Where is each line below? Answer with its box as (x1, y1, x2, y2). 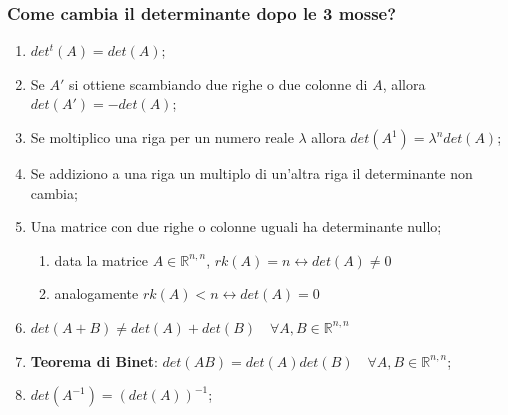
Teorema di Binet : (30, 350, 158, 371)
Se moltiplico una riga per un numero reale (30, 127, 294, 147)
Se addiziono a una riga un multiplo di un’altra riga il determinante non (30, 163, 473, 183)
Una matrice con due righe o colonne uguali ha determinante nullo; (30, 216, 442, 237)
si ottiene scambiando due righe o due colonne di (68, 73, 368, 94)
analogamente (54, 283, 139, 304)
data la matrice (54, 249, 148, 270)
